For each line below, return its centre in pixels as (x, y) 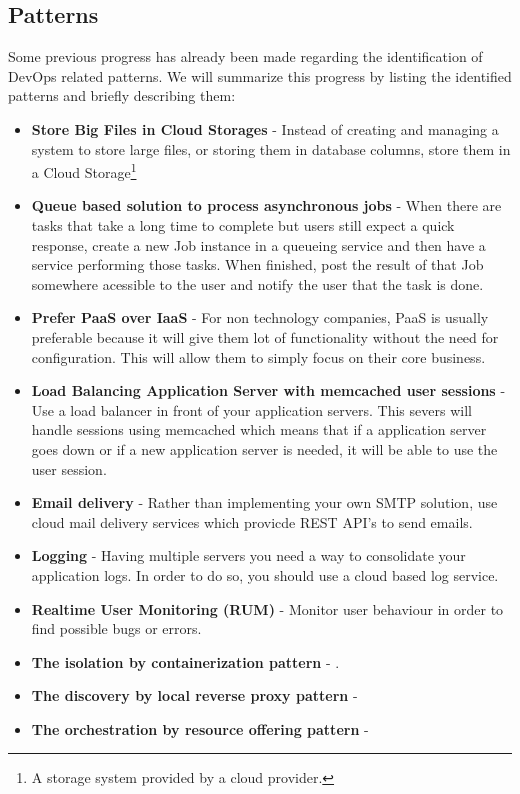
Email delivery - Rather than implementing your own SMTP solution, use (264, 502)
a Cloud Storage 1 (84, 170)
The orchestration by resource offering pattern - (200, 728)
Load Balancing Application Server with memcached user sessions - (268, 390)
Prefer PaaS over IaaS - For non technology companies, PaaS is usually (260, 317)
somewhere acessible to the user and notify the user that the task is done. (257, 283)
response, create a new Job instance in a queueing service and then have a (258, 244)
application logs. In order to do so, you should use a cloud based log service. (265, 574)
